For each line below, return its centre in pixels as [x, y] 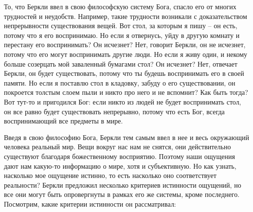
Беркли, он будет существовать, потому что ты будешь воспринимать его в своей [124, 73]
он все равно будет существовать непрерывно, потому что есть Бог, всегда [114, 111]
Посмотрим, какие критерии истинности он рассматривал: [90, 203]
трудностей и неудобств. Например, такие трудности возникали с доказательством [126, 16]
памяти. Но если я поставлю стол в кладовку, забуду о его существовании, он [120, 82]
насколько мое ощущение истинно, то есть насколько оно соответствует [110, 175]
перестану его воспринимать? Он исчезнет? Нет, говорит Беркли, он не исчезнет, [125, 44]
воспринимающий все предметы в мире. [63, 121]
